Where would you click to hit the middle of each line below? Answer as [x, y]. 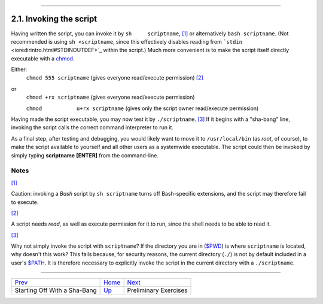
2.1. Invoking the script [54, 19]
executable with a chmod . [43, 58]
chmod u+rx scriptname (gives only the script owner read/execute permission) [142, 108]
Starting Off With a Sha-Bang [56, 290]
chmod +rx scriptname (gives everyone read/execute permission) [110, 97]
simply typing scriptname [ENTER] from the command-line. [85, 155]
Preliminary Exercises [157, 290]
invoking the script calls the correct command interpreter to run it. [92, 127]
